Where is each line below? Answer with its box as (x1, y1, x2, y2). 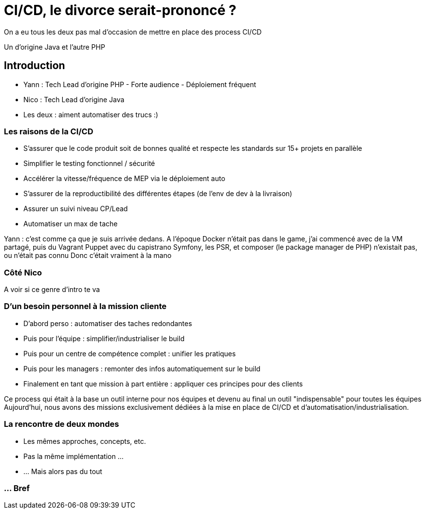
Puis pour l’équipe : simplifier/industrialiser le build (23, 334, 185, 343)
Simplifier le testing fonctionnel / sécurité (23, 159, 155, 168)
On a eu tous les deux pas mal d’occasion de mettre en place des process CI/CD (4, 27, 262, 36)
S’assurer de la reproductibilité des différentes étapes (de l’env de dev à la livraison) (23, 189, 293, 198)
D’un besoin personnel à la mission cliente (4, 301, 166, 311)
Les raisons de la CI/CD (4, 126, 93, 136)
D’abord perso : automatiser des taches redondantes (23, 319, 192, 328)
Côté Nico (4, 267, 42, 277)
